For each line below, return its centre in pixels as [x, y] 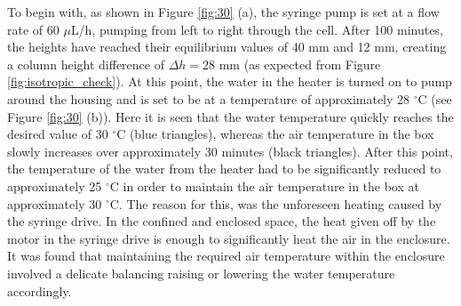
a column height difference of [86, 64]
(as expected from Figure [312, 64]
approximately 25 [55, 185]
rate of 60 [33, 29]
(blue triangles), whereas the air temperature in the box [282, 134]
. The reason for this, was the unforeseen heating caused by [280, 203]
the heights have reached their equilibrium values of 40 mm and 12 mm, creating [227, 47]
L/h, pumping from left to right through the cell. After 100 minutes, [257, 29]
